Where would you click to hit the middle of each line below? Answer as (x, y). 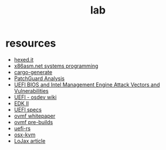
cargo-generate (33, 72)
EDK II (21, 103)
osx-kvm (25, 134)
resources (31, 43)
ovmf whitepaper (35, 116)
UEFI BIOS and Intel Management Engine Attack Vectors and (87, 84)
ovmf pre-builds (33, 122)
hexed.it (23, 59)
